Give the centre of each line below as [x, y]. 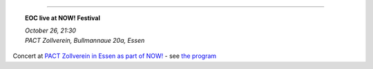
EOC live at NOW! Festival [63, 18]
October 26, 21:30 [50, 30]
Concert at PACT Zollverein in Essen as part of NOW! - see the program [115, 56]
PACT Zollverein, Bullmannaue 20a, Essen [85, 40]
